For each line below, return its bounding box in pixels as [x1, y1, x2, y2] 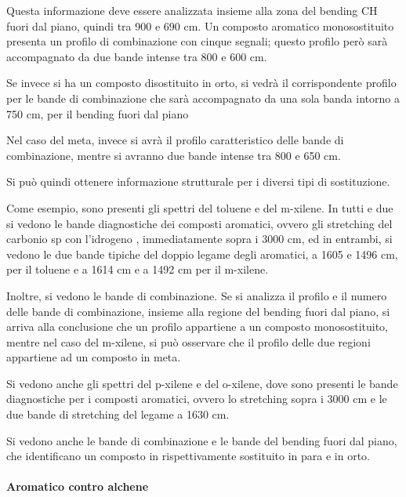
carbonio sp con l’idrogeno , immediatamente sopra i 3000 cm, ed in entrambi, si [6, 230, 393, 247]
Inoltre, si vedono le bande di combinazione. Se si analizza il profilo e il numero [6, 287, 387, 303]
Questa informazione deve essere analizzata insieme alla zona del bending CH [6, 2, 378, 18]
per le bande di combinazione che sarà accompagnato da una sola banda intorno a [6, 89, 400, 106]
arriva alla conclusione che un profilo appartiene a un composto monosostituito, [6, 318, 388, 335]
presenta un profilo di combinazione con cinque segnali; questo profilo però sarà [6, 33, 388, 49]
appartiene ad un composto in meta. [6, 349, 181, 365]
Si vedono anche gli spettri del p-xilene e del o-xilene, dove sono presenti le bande [6, 375, 398, 391]
